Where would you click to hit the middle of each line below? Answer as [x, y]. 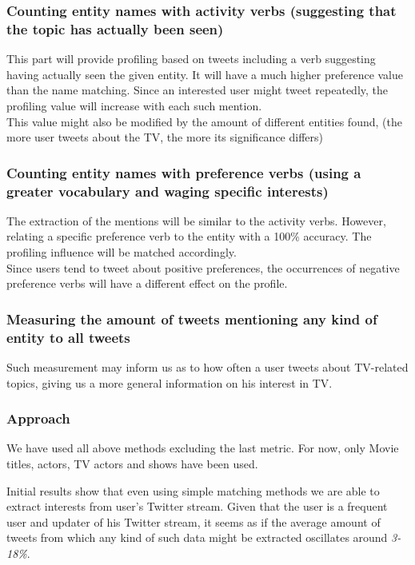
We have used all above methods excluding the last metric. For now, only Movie [203, 448]
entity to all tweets [68, 337]
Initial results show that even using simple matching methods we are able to [193, 490]
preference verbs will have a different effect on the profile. [147, 283]
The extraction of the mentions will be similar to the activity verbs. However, [196, 220]
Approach [38, 418]
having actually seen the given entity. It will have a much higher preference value [205, 74]
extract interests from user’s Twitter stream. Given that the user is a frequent [197, 506]
